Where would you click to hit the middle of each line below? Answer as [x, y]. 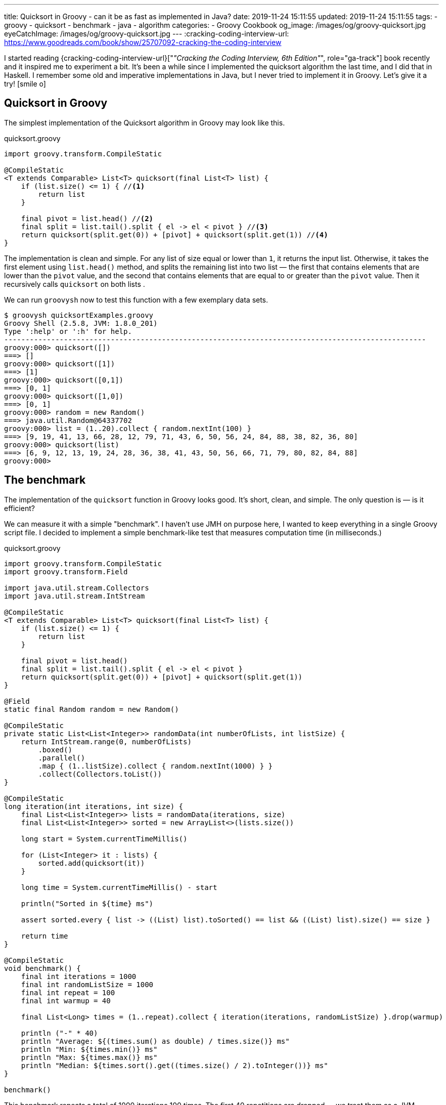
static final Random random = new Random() [92, 709]
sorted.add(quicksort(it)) [92, 863]
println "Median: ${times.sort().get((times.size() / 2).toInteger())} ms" [174, 1065]
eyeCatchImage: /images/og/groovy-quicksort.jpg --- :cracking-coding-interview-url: [147, 34]
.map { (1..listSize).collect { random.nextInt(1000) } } [155, 766]
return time [44, 936]
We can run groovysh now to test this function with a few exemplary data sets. [136, 300]
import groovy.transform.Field [66, 571]
